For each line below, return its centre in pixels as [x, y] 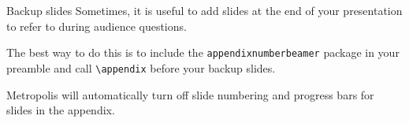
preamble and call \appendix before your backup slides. [141, 67]
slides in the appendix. [61, 110]
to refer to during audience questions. [97, 26]
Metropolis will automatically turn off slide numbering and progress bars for [190, 94]
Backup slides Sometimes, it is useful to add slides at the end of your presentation [204, 10]
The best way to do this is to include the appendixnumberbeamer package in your [203, 52]
